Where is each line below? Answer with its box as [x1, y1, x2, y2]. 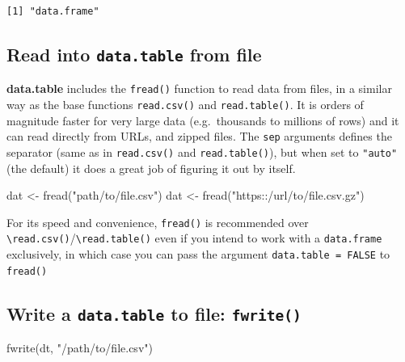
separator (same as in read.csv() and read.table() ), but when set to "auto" [6, 143, 398, 160]
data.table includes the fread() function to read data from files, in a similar [6, 80, 392, 97]
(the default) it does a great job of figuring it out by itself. [6, 159, 296, 176]
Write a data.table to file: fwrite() [6, 301, 302, 326]
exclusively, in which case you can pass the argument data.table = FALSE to [6, 246, 390, 263]
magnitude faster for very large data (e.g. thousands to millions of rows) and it [6, 112, 399, 128]
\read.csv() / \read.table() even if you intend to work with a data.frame [6, 229, 382, 246]
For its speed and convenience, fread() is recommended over [6, 213, 309, 230]
